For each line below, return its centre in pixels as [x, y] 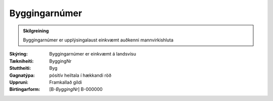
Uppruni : [19, 82]
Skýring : [18, 54]
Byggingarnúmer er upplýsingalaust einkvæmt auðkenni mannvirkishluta [98, 40]
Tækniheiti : [21, 61]
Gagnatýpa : [22, 75]
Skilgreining [36, 31]
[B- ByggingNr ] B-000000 [76, 89]
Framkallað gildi [65, 82]
